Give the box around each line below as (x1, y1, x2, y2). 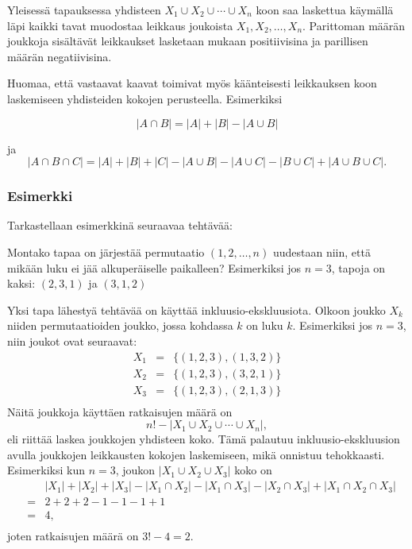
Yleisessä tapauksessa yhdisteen (7, 2, 161, 17)
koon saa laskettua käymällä (256, 2, 394, 17)
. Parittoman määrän (302, 17, 406, 33)
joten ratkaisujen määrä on (7, 528, 139, 544)
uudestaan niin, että (272, 243, 371, 260)
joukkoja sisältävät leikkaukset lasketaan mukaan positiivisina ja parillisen (7, 33, 368, 49)
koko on (234, 462, 272, 478)
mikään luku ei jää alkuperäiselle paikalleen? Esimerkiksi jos (7, 259, 302, 276)
